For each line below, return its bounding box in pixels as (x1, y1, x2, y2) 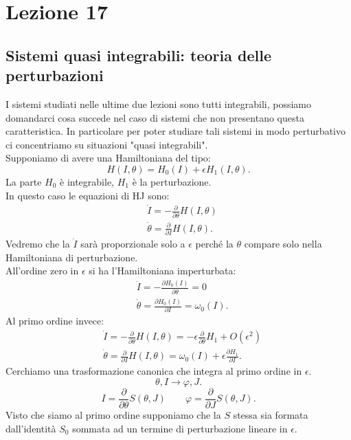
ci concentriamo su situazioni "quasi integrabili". (5, 137, 208, 151)
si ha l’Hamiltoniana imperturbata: (89, 263, 236, 278)
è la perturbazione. (132, 174, 212, 188)
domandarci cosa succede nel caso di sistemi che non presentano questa (5, 110, 304, 124)
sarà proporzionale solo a (80, 236, 185, 251)
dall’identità (5, 421, 56, 435)
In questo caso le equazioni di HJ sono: (5, 188, 170, 202)
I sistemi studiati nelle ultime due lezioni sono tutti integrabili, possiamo (5, 96, 312, 111)
